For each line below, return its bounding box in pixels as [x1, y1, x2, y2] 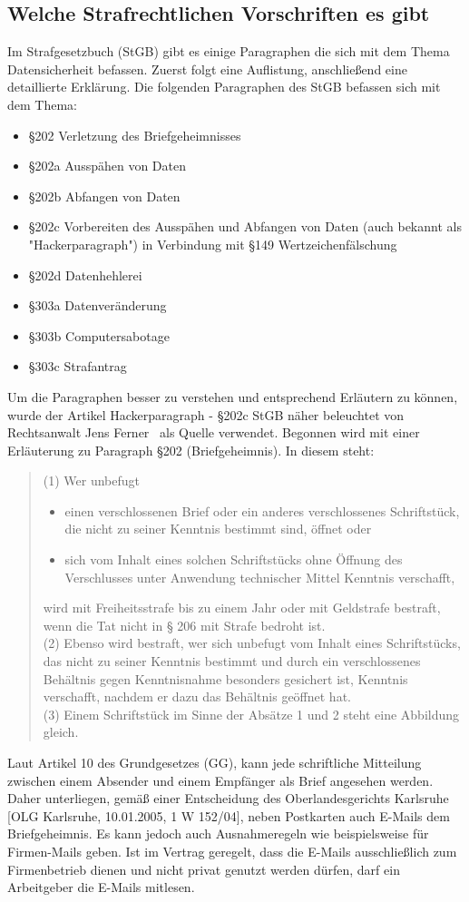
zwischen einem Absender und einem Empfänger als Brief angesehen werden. [7, 770, 434, 789]
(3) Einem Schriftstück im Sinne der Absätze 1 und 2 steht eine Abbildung [43, 704, 460, 723]
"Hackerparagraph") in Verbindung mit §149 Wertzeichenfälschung [28, 234, 397, 253]
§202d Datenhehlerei [28, 265, 142, 284]
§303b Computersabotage [28, 326, 170, 345]
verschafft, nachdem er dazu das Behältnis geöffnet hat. [43, 687, 351, 706]
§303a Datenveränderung [28, 296, 167, 315]
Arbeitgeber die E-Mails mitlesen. [7, 877, 195, 897]
